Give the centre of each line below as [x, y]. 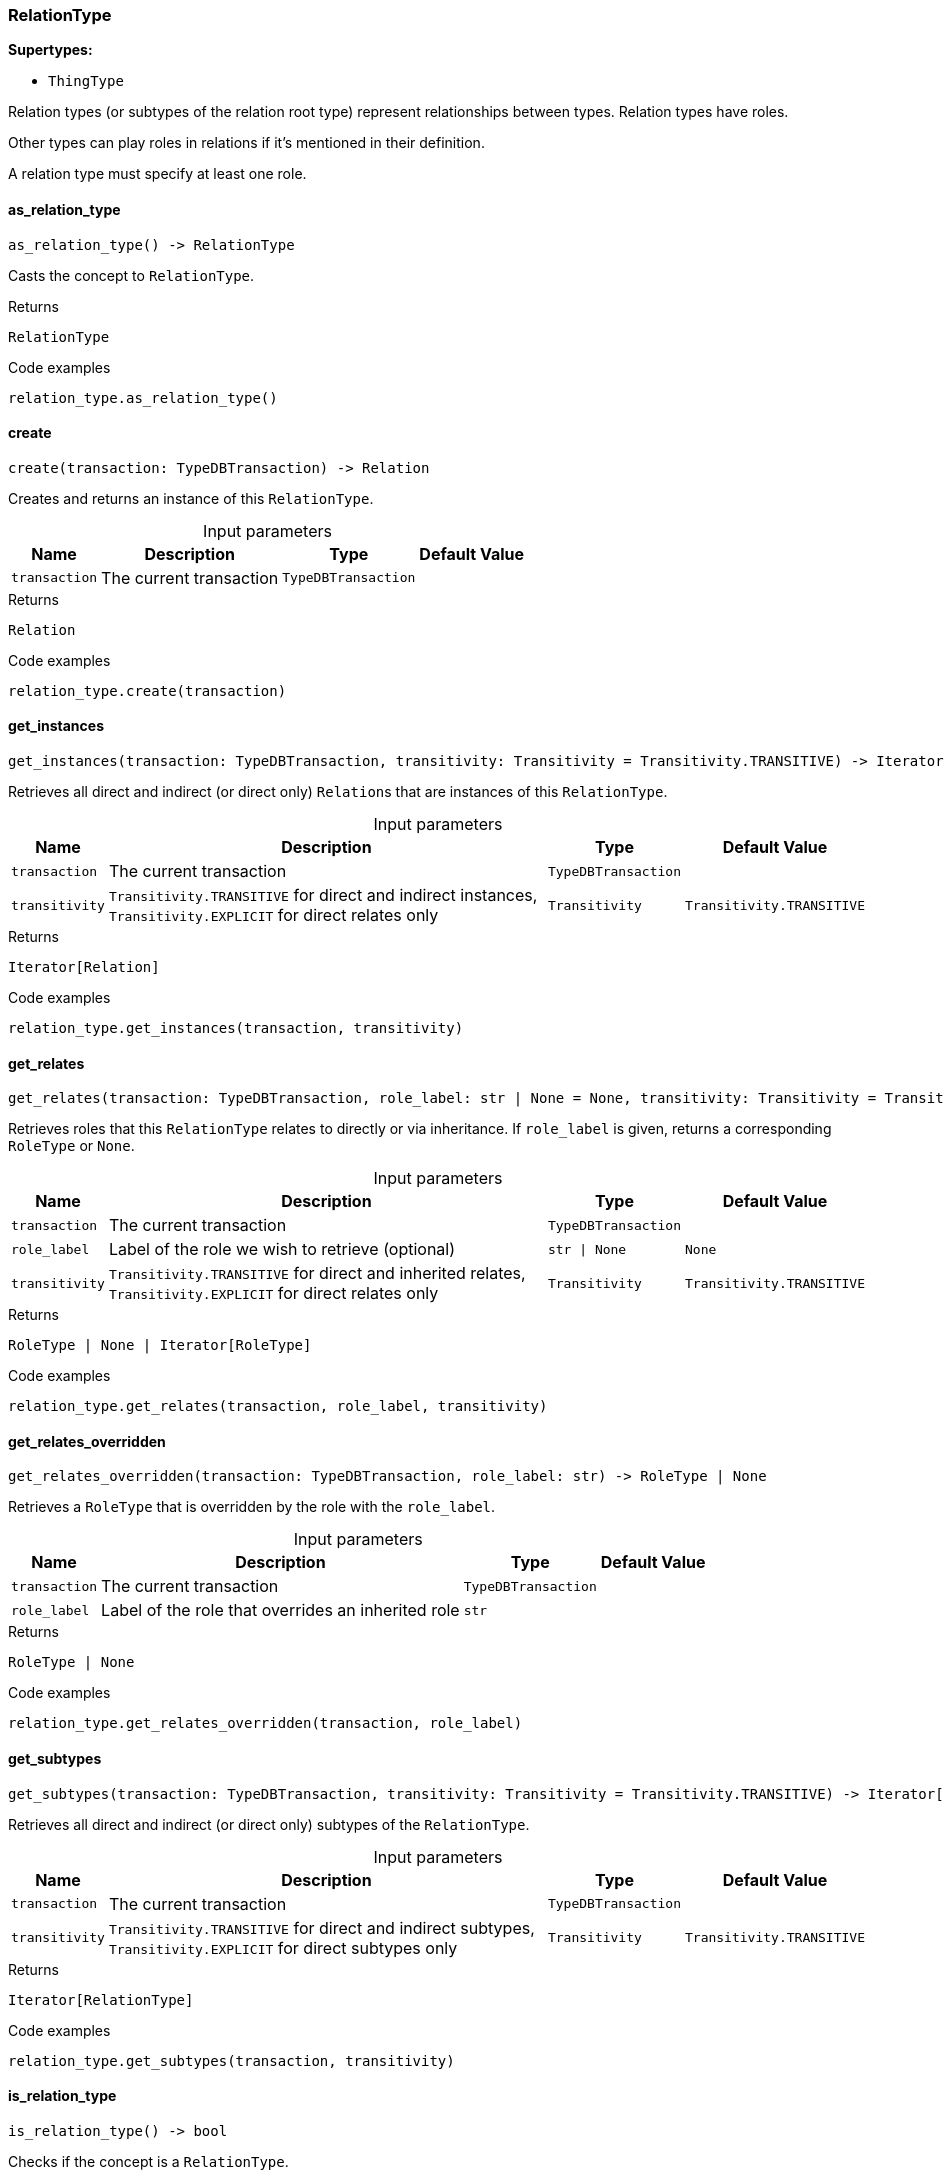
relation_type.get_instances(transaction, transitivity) [236, 1028]
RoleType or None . [71, 1146]
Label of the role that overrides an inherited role [280, 1610]
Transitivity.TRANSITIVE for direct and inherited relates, [317, 1273]
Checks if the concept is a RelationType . [148, 2161]
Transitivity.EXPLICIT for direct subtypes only [283, 1947]
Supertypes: [50, 50]
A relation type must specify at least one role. [157, 174]
